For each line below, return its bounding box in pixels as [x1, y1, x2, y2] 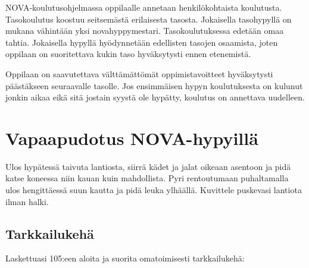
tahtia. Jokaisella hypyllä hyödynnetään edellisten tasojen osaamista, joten [5, 36, 278, 48]
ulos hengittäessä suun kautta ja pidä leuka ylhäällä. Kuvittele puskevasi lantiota [5, 184, 302, 196]
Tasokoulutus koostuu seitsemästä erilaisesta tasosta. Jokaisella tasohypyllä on [5, 12, 292, 25]
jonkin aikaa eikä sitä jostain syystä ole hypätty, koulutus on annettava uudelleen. [5, 91, 305, 103]
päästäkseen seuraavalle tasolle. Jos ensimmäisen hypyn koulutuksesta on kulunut [5, 79, 303, 92]
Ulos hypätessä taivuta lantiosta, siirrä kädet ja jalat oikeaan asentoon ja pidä [5, 160, 291, 172]
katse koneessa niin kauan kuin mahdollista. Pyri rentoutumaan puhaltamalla [5, 172, 289, 184]
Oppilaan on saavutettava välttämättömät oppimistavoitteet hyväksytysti [5, 67, 273, 80]
